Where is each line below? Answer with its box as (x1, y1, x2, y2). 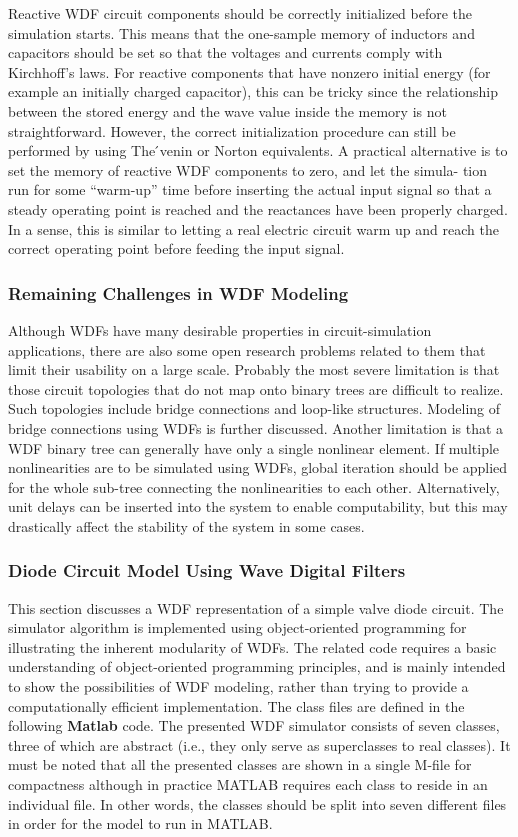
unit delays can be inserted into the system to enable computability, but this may (8, 496, 508, 517)
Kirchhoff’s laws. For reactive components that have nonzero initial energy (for (8, 61, 491, 82)
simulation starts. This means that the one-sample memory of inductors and (8, 22, 475, 43)
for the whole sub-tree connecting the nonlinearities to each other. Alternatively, (8, 476, 500, 497)
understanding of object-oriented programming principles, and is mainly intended (8, 656, 506, 677)
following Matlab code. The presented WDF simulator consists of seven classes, (8, 715, 500, 736)
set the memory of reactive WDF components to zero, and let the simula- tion (8, 159, 488, 180)
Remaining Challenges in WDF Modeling (8, 280, 349, 305)
